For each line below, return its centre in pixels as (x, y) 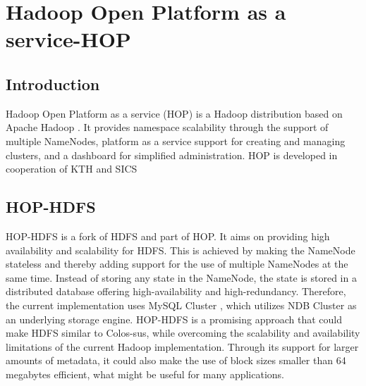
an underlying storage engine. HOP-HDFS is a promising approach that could (174, 319)
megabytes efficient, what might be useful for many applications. (145, 374)
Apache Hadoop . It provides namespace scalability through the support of (167, 127)
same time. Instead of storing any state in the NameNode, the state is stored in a (181, 277)
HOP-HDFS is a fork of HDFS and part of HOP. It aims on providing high (168, 236)
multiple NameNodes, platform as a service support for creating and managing (176, 141)
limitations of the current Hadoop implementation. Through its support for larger (182, 346)
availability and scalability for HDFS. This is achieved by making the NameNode (181, 250)
